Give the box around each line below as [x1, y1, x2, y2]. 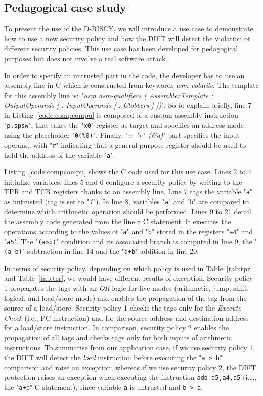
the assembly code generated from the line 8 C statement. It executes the [4, 216, 231, 227]
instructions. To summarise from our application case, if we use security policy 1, [4, 342, 255, 353]
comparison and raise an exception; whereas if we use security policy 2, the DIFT [4, 362, 256, 372]
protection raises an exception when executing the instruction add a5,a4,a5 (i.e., [4, 372, 257, 382]
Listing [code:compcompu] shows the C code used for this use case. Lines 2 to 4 [4, 166, 252, 177]
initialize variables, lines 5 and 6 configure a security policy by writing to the [4, 176, 242, 187]
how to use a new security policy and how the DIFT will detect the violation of [4, 33, 250, 43]
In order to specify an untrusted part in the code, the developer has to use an [4, 70, 245, 80]
